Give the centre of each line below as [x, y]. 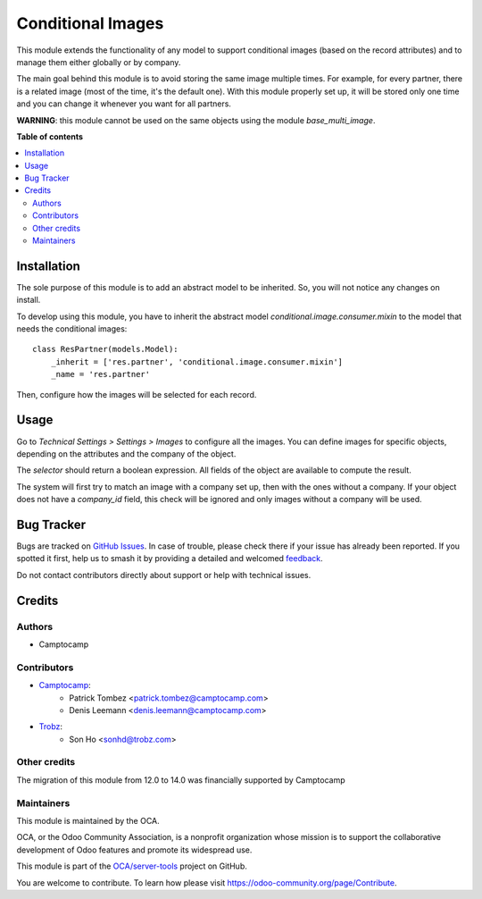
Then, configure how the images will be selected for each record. [137, 394]
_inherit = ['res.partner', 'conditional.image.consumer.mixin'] [197, 361]
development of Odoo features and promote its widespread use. [134, 850]
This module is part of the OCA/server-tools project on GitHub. [132, 866]
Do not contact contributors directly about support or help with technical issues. [164, 575]
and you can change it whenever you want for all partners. [124, 104]
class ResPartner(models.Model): [105, 349]
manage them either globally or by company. [99, 62]
